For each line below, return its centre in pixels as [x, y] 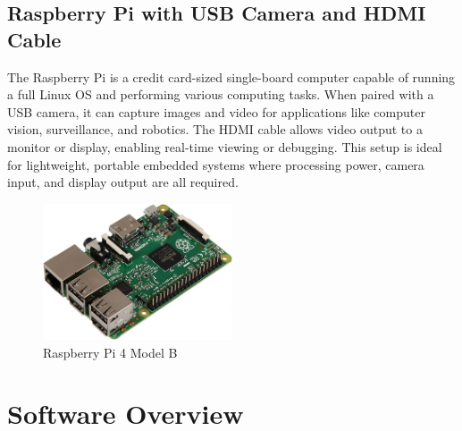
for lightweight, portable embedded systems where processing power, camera [216, 164]
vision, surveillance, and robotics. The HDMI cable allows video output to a [215, 129]
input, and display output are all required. [123, 182]
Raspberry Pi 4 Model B [110, 352]
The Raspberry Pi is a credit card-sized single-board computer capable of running [231, 76]
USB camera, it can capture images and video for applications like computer [216, 111]
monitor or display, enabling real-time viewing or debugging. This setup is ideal [225, 146]
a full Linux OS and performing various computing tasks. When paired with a [221, 94]
